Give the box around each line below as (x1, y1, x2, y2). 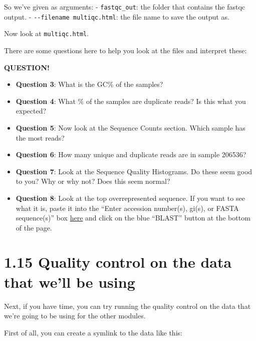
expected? (16, 105, 47, 116)
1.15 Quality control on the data (4, 252, 232, 272)
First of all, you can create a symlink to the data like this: (4, 327, 182, 337)
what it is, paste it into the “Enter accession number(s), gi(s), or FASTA (16, 202, 239, 213)
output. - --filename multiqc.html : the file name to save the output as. (4, 11, 229, 22)
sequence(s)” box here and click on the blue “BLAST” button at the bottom (16, 212, 250, 223)
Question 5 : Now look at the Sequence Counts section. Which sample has (16, 122, 245, 133)
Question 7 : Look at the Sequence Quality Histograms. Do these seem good (16, 166, 252, 176)
